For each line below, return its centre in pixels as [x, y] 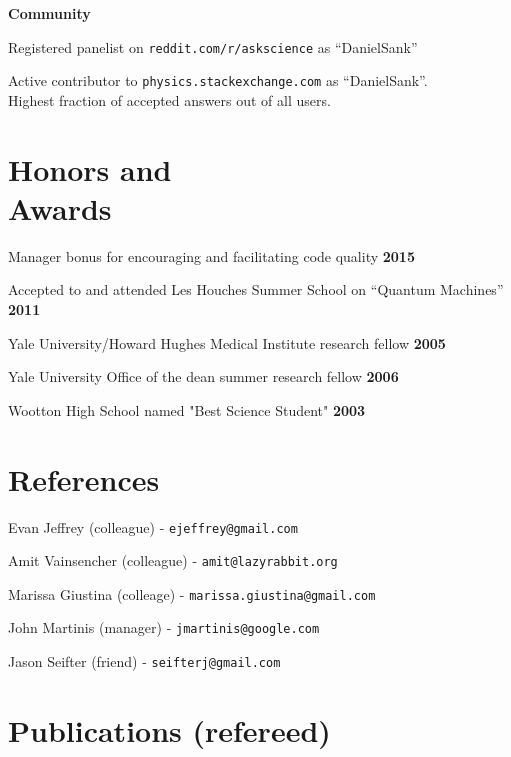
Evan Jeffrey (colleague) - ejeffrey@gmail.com [153, 526]
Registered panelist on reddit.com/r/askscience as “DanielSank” [213, 46]
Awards [60, 207]
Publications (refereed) [169, 729]
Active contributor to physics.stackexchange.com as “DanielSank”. [218, 80]
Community [49, 13]
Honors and [90, 168]
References [84, 478]
